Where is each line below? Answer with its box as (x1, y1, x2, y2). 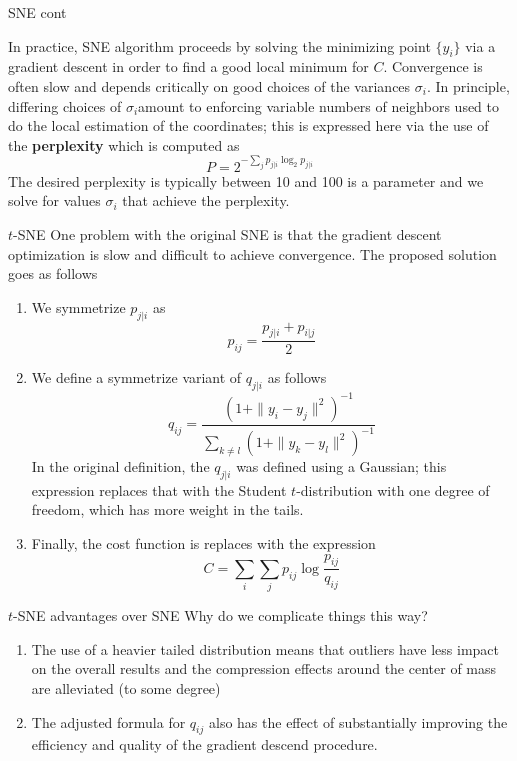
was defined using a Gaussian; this (236, 456, 447, 477)
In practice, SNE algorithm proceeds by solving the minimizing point (8, 35, 431, 56)
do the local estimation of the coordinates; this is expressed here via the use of (8, 115, 489, 136)
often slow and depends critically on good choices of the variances (8, 75, 411, 96)
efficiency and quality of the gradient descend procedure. (31, 734, 378, 755)
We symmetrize (31, 296, 126, 317)
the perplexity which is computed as (8, 134, 240, 155)
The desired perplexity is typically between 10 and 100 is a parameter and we (8, 170, 484, 191)
